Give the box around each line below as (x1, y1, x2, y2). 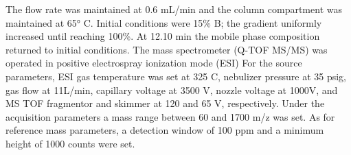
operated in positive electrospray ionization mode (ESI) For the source (5, 56, 302, 70)
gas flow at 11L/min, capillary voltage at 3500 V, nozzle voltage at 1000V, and (5, 82, 338, 97)
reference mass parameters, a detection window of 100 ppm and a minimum (5, 123, 324, 137)
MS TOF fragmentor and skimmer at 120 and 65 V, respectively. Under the (5, 96, 325, 110)
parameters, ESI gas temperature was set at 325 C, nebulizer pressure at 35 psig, (5, 69, 347, 83)
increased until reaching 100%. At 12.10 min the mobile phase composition (5, 29, 320, 43)
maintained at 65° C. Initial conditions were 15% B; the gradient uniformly (5, 15, 322, 29)
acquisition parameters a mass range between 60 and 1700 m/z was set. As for (5, 109, 335, 123)
